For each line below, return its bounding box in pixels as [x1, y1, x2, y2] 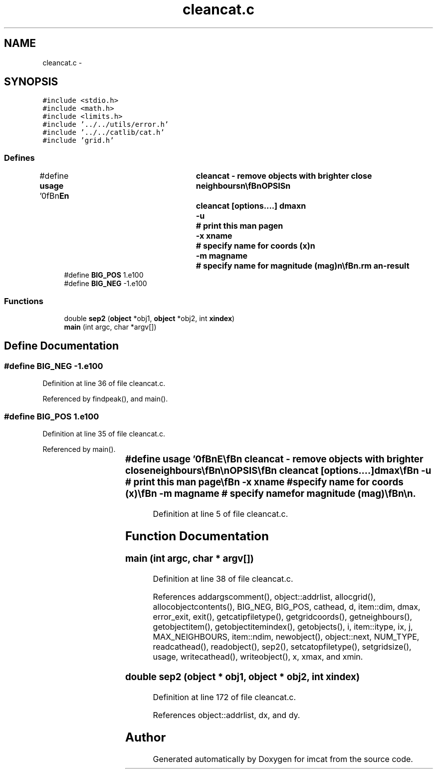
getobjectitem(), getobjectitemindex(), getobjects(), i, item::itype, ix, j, [153, 622, 413, 632]
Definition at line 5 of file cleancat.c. [153, 508, 288, 519]
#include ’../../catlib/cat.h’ [42, 128, 165, 137]
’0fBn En [39, 191, 69, 201]
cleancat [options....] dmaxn [196, 201, 306, 211]
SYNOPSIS [4, 75, 58, 88]
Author [125, 730, 166, 745]
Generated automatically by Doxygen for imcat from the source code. [153, 754, 413, 765]
